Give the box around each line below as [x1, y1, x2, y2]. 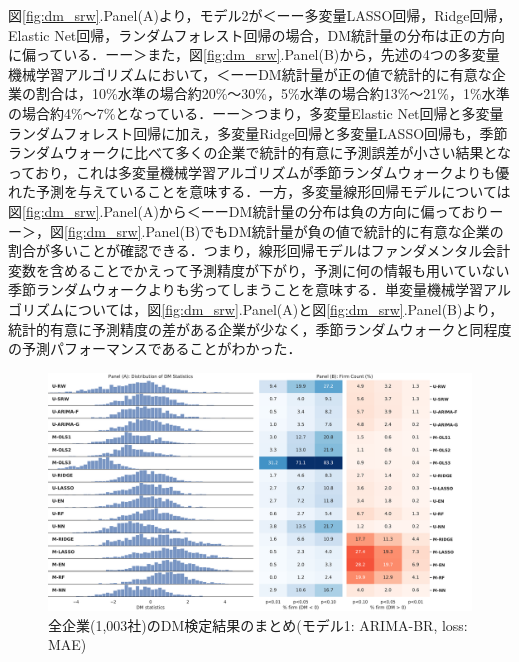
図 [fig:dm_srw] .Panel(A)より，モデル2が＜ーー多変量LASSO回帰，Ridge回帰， [8, 5, 512, 25]
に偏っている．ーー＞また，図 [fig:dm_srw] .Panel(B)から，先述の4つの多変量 [8, 44, 500, 65]
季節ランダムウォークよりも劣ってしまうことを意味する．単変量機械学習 [8, 279, 484, 300]
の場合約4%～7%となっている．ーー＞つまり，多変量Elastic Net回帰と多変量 [8, 102, 504, 123]
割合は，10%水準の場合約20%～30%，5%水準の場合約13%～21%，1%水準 [35, 83, 510, 104]
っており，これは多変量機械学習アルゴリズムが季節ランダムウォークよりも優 [8, 161, 510, 182]
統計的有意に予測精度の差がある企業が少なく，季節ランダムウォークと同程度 [8, 318, 512, 339]
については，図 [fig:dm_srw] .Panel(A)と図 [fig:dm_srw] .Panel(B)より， [63, 298, 504, 319]
